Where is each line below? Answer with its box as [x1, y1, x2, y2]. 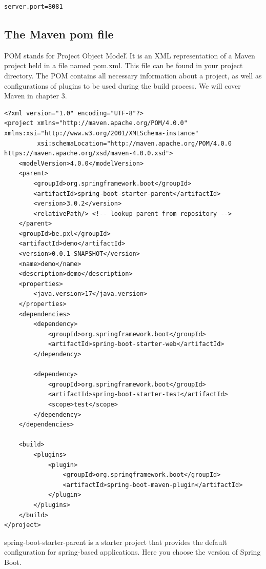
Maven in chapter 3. [4, 90, 67, 101]
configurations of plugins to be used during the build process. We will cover [4, 80, 241, 91]
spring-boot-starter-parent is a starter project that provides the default [4, 536, 227, 547]
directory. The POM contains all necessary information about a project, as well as [4, 70, 262, 80]
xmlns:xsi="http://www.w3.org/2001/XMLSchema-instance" [4, 129, 199, 137]
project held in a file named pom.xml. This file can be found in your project [4, 60, 243, 71]
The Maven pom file [4, 26, 114, 42]
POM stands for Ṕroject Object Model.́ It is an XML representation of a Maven [4, 50, 255, 60]
